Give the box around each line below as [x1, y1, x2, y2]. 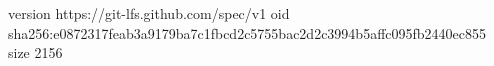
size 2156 [8, 42, 63, 63]
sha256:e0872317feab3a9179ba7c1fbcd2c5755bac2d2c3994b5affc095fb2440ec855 [8, 22, 487, 43]
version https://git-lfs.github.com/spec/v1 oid [8, 3, 290, 23]
